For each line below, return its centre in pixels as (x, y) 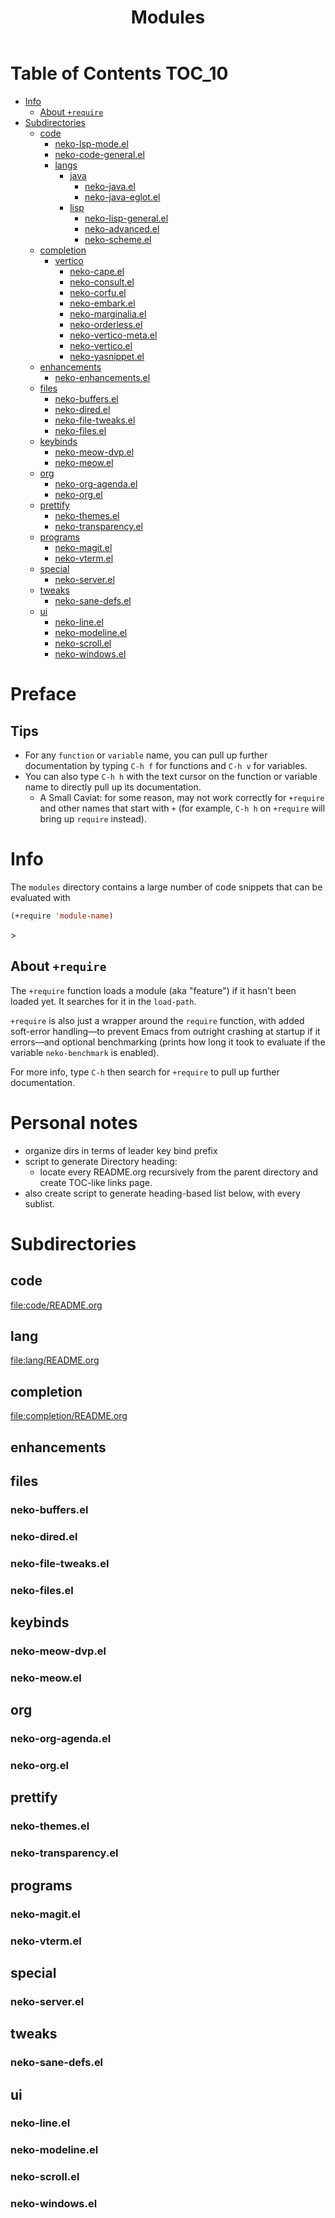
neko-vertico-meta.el (113, 335)
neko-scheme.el (118, 239)
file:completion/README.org (69, 1416)
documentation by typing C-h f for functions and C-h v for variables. (166, 765)
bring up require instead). (93, 818)
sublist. (39, 1203)
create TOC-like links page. (96, 1182)
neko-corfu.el (98, 292)
